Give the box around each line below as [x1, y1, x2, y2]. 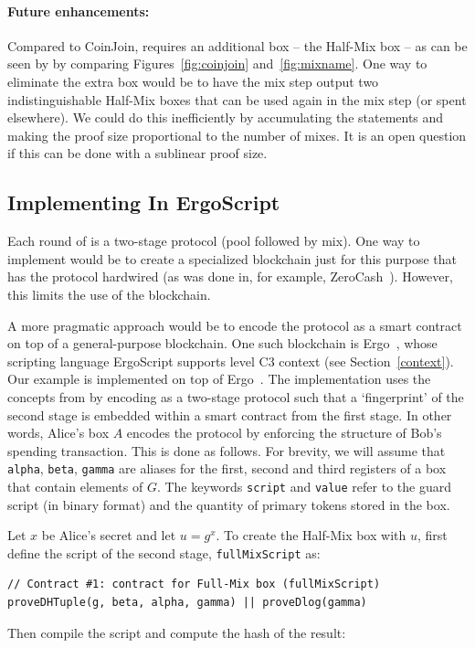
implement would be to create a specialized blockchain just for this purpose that [7, 249, 457, 268]
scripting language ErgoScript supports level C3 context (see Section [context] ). [7, 351, 454, 370]
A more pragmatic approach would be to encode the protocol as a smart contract [7, 315, 462, 335]
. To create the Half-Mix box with [216, 526, 406, 545]
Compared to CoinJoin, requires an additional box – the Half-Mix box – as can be [7, 36, 468, 55]
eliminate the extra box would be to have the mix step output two [7, 71, 379, 90]
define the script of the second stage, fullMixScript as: [7, 543, 321, 562]
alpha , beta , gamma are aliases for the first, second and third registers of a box [7, 459, 447, 478]
